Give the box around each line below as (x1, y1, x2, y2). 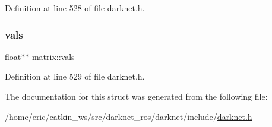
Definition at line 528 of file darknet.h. (5, 2, 145, 14)
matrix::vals (31, 50, 75, 62)
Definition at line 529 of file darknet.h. (5, 70, 145, 82)
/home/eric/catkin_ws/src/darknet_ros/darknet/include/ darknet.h (5, 110, 252, 122)
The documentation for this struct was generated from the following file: (5, 90, 268, 102)
